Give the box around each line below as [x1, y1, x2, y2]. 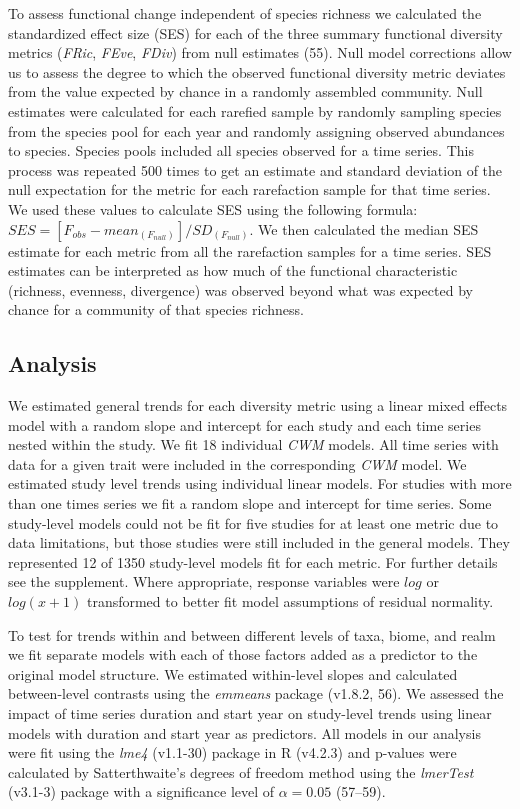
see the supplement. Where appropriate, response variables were [8, 571, 400, 592]
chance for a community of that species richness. [8, 299, 304, 320]
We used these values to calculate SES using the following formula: [8, 198, 418, 219]
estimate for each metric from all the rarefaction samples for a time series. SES [8, 240, 492, 261]
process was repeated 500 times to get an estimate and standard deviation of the [8, 159, 503, 180]
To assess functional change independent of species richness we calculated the [8, 3, 482, 23]
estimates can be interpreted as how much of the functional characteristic [8, 260, 458, 281]
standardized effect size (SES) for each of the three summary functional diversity [8, 22, 503, 43]
